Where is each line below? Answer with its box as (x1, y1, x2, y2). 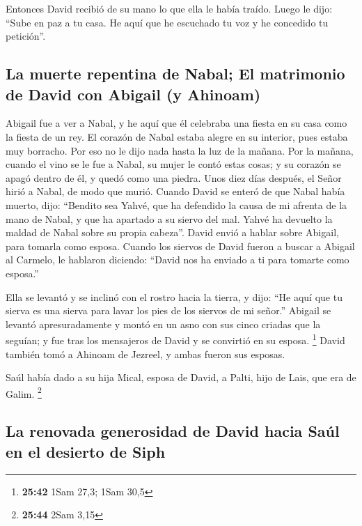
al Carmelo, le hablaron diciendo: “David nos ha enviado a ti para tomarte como (6, 252, 349, 267)
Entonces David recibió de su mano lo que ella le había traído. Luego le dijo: (6, 1, 333, 15)
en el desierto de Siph (6, 440, 166, 462)
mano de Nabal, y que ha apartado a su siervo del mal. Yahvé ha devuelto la (6, 211, 333, 226)
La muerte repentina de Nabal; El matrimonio (6, 63, 345, 84)
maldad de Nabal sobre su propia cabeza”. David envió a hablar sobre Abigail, (6, 225, 339, 240)
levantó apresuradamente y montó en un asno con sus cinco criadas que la (6, 316, 321, 331)
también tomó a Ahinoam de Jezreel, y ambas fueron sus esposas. (6, 346, 285, 361)
